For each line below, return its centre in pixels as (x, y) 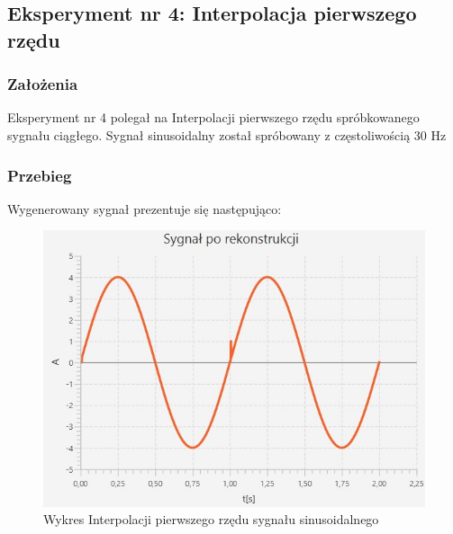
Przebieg (40, 175)
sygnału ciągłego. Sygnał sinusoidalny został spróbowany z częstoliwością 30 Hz (227, 134)
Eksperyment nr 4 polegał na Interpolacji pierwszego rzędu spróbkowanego (213, 117)
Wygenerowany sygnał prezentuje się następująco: (145, 208)
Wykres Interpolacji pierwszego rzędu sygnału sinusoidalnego (211, 519)
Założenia (43, 84)
